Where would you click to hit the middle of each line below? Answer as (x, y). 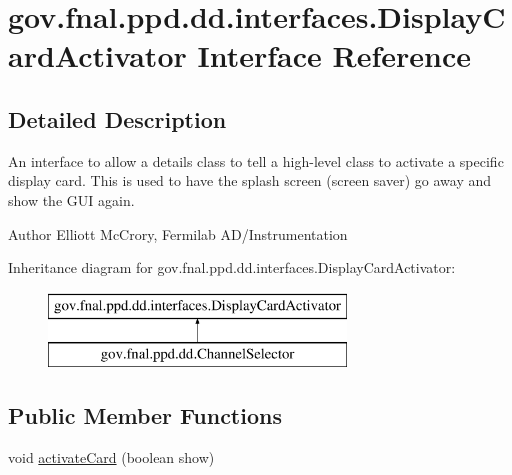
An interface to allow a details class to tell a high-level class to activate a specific (256, 160)
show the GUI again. (71, 199)
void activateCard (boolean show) (111, 457)
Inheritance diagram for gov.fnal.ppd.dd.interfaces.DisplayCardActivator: (232, 267)
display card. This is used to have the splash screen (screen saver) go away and (249, 180)
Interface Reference (334, 55)
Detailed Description (117, 118)
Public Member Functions (145, 415)
